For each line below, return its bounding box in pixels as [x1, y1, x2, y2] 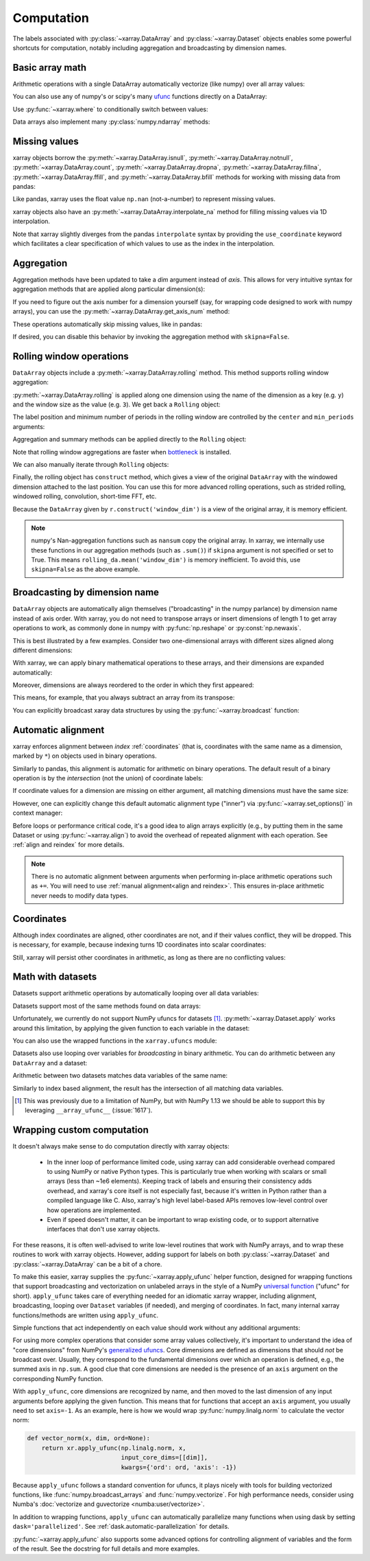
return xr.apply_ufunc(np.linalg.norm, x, [41, 1444, 186, 1452]
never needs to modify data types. [31, 891, 128, 899]
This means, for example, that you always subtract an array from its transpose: [12, 693, 235, 702]
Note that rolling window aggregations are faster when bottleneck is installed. [12, 448, 232, 456]
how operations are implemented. [47, 1205, 142, 1214]
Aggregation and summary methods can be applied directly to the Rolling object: [12, 435, 247, 443]
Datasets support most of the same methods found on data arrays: [12, 1002, 201, 1010]
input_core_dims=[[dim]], [121, 1454, 208, 1461]
